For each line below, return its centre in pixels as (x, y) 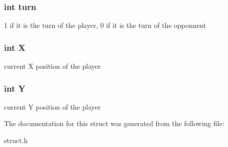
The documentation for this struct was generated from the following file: (114, 123)
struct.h (16, 140)
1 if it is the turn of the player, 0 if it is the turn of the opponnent (105, 25)
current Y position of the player (53, 106)
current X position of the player (53, 66)
